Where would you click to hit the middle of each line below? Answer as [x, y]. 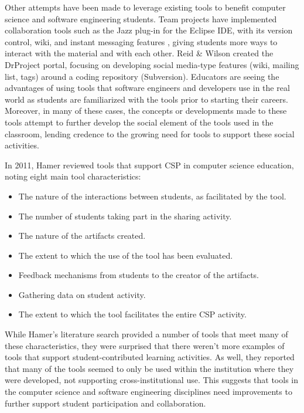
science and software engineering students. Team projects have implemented [141, 18]
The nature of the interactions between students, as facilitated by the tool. [152, 196]
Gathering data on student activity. [82, 294]
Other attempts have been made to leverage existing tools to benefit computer [145, 7]
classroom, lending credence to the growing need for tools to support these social [150, 133]
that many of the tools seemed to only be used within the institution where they [149, 368]
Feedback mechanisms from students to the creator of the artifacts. [139, 275]
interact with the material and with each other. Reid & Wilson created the [139, 53]
